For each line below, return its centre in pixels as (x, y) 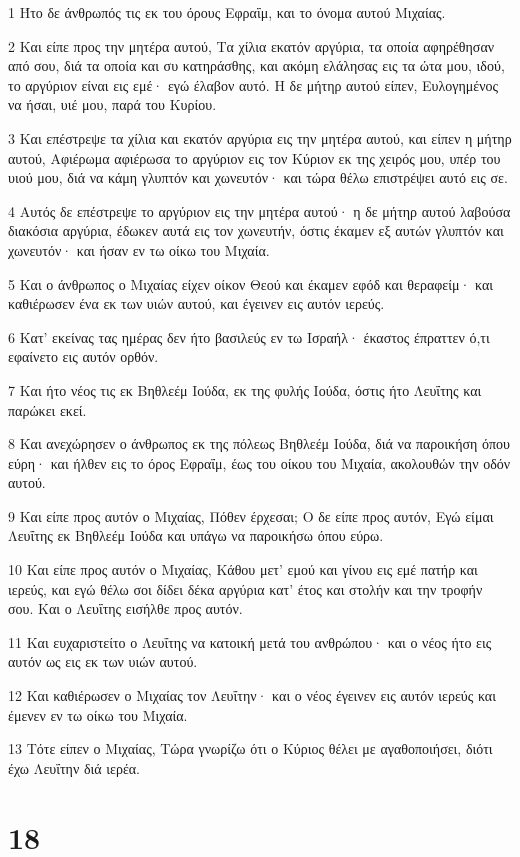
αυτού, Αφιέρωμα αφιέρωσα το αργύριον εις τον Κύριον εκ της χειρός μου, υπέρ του (254, 157)
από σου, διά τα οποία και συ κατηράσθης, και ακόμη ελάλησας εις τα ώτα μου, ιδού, (256, 65)
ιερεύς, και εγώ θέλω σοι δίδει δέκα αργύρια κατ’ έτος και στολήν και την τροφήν (245, 588)
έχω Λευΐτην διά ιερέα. (74, 767)
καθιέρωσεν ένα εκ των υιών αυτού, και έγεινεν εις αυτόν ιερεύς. (196, 303)
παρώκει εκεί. (47, 409)
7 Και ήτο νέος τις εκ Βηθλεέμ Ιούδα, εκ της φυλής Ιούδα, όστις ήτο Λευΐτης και (245, 389)
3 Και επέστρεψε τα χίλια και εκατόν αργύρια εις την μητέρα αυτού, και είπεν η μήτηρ (260, 137)
